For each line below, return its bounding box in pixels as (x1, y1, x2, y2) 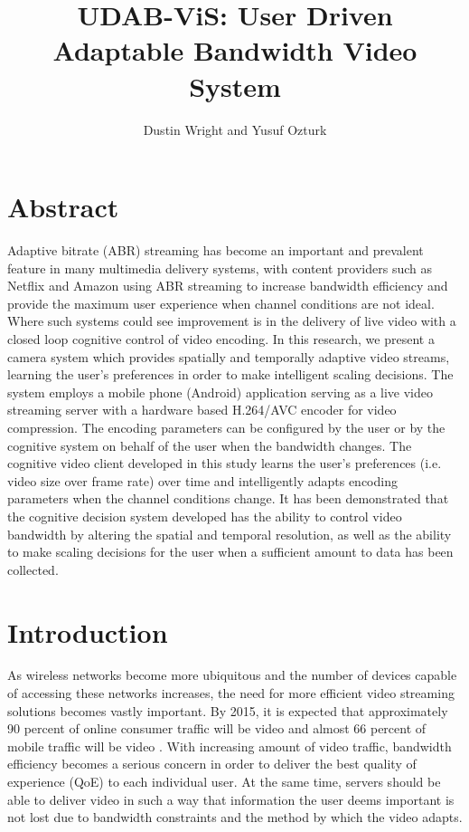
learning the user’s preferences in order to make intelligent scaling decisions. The (7, 365, 454, 384)
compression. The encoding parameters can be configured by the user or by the (7, 417, 446, 436)
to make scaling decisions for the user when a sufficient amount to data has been (7, 542, 454, 561)
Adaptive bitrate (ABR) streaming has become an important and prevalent (7, 241, 424, 260)
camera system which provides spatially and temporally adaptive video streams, (7, 347, 450, 366)
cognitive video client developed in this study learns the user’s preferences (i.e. (7, 454, 442, 473)
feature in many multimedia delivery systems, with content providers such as (7, 258, 432, 277)
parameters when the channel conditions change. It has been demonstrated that (7, 489, 449, 508)
